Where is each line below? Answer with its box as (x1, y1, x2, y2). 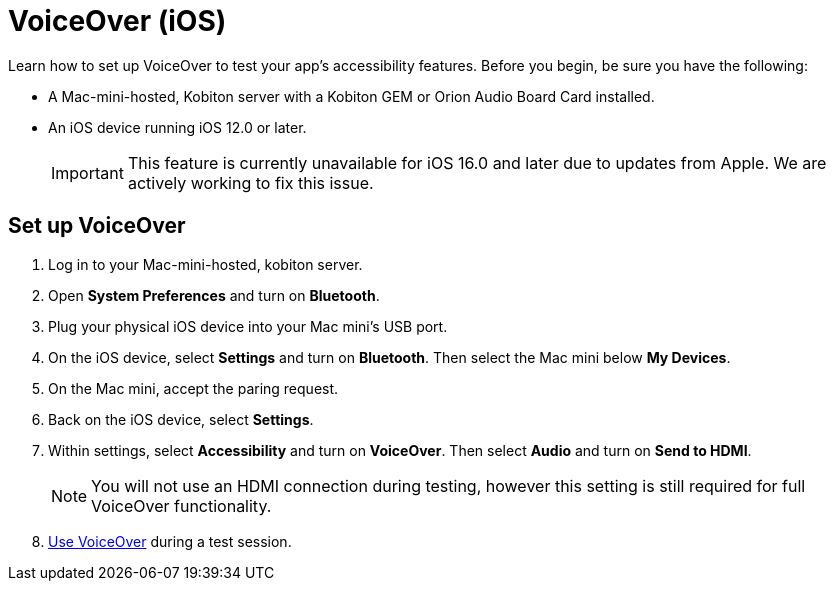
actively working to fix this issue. (127, 172, 374, 193)
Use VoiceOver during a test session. (48, 532, 292, 550)
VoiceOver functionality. (91, 495, 272, 516)
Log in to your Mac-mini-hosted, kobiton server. (48, 255, 363, 273)
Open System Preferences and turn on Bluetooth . (48, 286, 380, 304)
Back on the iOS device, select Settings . (48, 410, 314, 428)
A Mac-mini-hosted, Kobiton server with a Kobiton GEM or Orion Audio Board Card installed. (48, 87, 655, 105)
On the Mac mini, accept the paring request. (48, 379, 339, 397)
